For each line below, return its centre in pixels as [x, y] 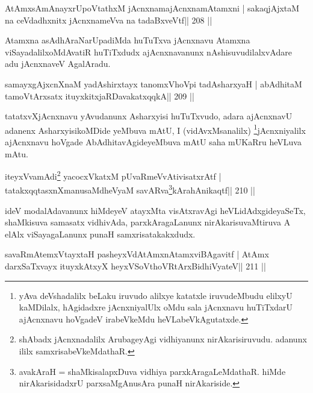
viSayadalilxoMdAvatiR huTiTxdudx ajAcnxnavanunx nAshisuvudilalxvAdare [148, 52]
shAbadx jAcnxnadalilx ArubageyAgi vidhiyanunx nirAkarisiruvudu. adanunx [163, 339]
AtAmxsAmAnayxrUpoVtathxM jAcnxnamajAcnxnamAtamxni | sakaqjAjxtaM [152, 8]
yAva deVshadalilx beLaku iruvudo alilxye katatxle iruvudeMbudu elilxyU [156, 295]
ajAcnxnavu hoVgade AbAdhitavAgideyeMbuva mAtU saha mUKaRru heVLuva [153, 142]
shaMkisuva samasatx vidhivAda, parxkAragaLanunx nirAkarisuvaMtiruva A [148, 222]
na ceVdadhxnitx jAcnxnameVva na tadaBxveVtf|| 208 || [109, 20]
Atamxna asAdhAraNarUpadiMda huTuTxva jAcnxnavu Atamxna [128, 40]
